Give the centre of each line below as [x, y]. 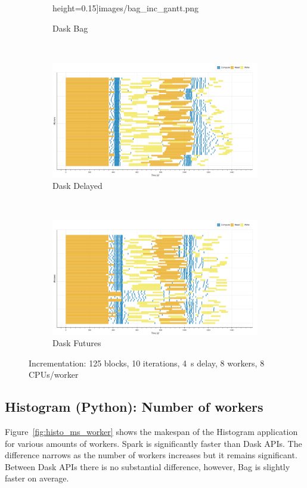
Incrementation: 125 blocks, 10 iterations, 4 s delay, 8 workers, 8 [147, 363]
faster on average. [37, 478]
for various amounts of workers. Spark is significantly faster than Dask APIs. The [153, 443]
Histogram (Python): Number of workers [134, 407]
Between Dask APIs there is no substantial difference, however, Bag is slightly [148, 466]
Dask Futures [77, 343]
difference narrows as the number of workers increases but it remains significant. [151, 455]
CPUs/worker [54, 374]
